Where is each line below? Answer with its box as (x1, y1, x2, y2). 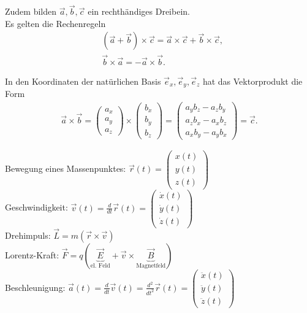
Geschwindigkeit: (5, 201, 68, 214)
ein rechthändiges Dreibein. (88, 5, 190, 18)
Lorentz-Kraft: (5, 248, 59, 261)
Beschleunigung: (5, 280, 66, 293)
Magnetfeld (136, 262, 166, 269)
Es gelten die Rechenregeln (5, 17, 106, 29)
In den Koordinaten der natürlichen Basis (5, 74, 161, 87)
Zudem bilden (5, 5, 57, 18)
